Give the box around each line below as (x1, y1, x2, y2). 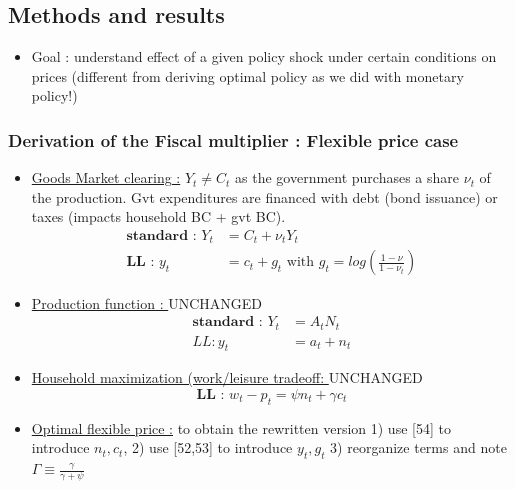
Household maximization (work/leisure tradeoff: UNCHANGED (31, 367, 423, 388)
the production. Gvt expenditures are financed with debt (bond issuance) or (31, 186, 498, 207)
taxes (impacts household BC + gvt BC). (31, 206, 286, 227)
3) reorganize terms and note (330, 437, 507, 458)
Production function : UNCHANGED (31, 292, 263, 313)
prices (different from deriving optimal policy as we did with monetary (31, 65, 464, 86)
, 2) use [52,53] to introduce (123, 437, 293, 458)
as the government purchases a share (235, 167, 460, 188)
